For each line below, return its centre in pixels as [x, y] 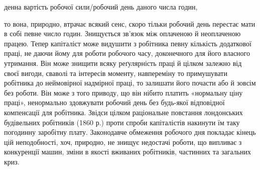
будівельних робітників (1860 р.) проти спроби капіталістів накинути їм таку [122, 122]
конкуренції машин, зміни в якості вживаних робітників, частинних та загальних [128, 152]
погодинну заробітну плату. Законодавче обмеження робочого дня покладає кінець [130, 132]
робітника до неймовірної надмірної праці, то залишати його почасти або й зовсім [130, 83]
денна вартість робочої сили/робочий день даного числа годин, [101, 7]
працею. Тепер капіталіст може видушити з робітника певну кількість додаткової [128, 43]
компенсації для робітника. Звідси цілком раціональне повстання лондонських [123, 112]
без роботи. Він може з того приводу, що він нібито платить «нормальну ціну [123, 92]
